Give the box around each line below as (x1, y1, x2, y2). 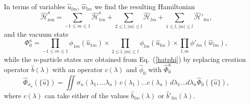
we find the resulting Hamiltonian (94, 1, 195, 11)
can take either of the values (44, 90, 129, 100)
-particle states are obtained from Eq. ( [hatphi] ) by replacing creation (37, 54, 246, 64)
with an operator (52, 64, 103, 74)
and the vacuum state (4, 29, 69, 39)
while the (4, 54, 31, 64)
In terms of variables (4, 1, 65, 11)
